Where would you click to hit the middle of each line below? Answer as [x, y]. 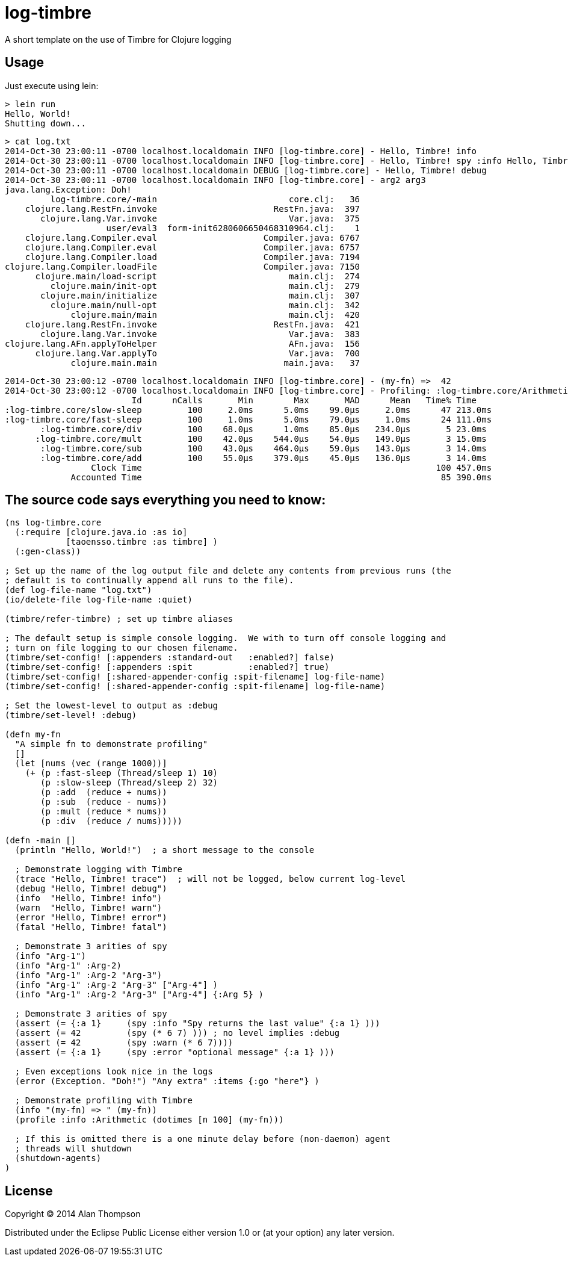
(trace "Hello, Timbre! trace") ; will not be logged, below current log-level [210, 879]
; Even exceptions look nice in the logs [114, 1072]
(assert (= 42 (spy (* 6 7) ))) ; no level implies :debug [177, 1033]
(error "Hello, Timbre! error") [91, 918]
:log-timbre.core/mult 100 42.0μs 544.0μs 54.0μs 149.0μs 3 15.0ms [261, 438]
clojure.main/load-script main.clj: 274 [198, 276]
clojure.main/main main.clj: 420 [215, 314]
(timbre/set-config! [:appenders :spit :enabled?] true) [167, 667]
